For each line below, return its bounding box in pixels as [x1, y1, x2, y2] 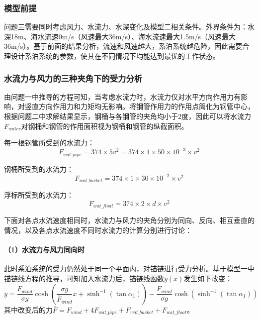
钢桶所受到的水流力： [4, 163, 74, 174]
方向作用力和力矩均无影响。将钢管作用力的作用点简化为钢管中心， [38, 101, 255, 111]
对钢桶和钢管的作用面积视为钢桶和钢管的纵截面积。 [21, 120, 188, 131]
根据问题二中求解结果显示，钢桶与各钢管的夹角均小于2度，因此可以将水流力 [4, 111, 251, 121]
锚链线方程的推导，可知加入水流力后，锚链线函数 [4, 273, 164, 283]
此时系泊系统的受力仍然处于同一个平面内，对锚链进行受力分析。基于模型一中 [4, 263, 255, 274]
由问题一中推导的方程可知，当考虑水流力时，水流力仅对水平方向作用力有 [4, 91, 241, 102]
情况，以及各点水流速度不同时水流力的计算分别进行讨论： [4, 225, 192, 235]
